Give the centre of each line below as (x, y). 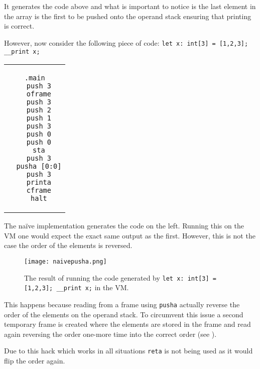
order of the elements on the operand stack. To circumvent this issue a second (124, 314)
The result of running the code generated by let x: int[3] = (120, 277)
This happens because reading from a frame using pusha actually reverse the (122, 304)
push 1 (39, 118)
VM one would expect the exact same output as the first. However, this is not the (130, 235)
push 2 (39, 110)
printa (39, 182)
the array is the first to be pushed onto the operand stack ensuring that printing (128, 16)
